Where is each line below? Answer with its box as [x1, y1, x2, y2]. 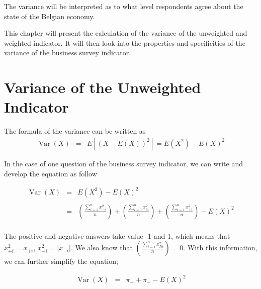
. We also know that [70, 242, 133, 253]
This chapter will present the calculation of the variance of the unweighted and [4, 28, 247, 38]
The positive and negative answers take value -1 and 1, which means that [4, 230, 230, 241]
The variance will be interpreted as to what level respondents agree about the [4, 1, 243, 11]
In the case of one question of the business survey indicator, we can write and [4, 158, 243, 168]
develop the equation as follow [4, 168, 97, 178]
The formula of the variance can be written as [4, 126, 146, 136]
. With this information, [183, 242, 257, 253]
